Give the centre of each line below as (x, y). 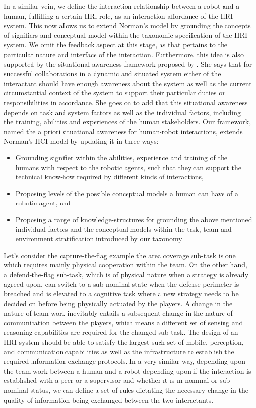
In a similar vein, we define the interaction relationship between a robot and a (122, 6)
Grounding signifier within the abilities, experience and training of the (122, 157)
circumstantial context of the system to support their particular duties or (114, 93)
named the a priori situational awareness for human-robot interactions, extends (123, 131)
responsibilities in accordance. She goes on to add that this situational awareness (126, 102)
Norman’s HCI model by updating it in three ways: (81, 141)
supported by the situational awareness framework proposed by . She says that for (128, 64)
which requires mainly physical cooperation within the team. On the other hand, (126, 265)
